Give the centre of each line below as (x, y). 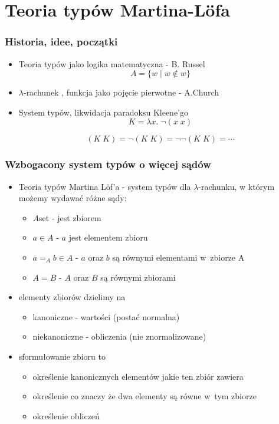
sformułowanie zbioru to (62, 356)
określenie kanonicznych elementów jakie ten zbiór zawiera (138, 376)
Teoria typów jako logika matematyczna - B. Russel (112, 63)
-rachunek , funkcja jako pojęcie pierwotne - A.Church (121, 92)
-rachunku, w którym (237, 186)
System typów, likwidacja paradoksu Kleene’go (104, 112)
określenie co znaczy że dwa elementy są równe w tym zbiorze (145, 396)
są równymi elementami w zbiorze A (178, 257)
